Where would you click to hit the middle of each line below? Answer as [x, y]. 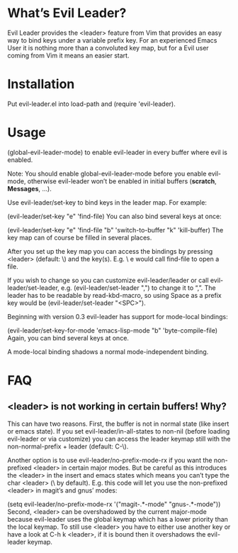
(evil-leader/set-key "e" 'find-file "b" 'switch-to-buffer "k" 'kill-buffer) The [115, 230]
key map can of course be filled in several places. [80, 237]
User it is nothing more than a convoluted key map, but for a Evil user [108, 48]
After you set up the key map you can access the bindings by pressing [110, 251]
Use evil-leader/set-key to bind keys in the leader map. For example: [107, 202]
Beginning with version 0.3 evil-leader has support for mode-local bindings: [118, 316]
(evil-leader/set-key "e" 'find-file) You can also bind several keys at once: [114, 216]
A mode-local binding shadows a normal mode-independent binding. [108, 351]
